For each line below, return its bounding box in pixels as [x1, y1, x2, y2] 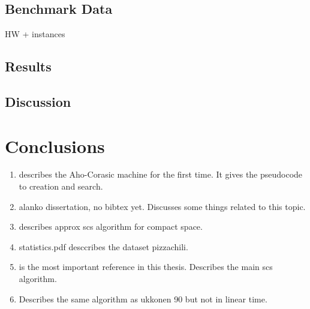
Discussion [5, 92, 71, 110]
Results [5, 57, 52, 76]
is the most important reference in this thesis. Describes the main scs [19, 260, 273, 273]
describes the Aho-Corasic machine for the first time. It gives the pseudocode [19, 168, 303, 181]
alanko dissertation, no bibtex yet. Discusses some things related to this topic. [19, 200, 306, 212]
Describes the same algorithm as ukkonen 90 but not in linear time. [19, 292, 267, 305]
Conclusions [5, 133, 105, 158]
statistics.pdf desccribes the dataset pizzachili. [19, 240, 188, 253]
